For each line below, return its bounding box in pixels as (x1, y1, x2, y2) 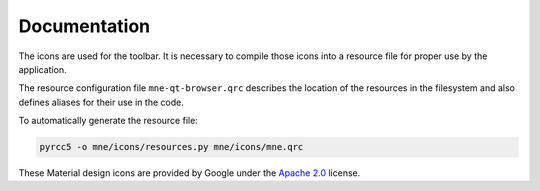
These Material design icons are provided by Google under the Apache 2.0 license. (18, 167, 361, 179)
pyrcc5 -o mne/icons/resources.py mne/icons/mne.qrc (39, 141, 304, 153)
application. (18, 63, 67, 75)
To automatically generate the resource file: (18, 115, 199, 127)
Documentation (18, 15, 151, 37)
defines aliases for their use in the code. (18, 96, 184, 108)
